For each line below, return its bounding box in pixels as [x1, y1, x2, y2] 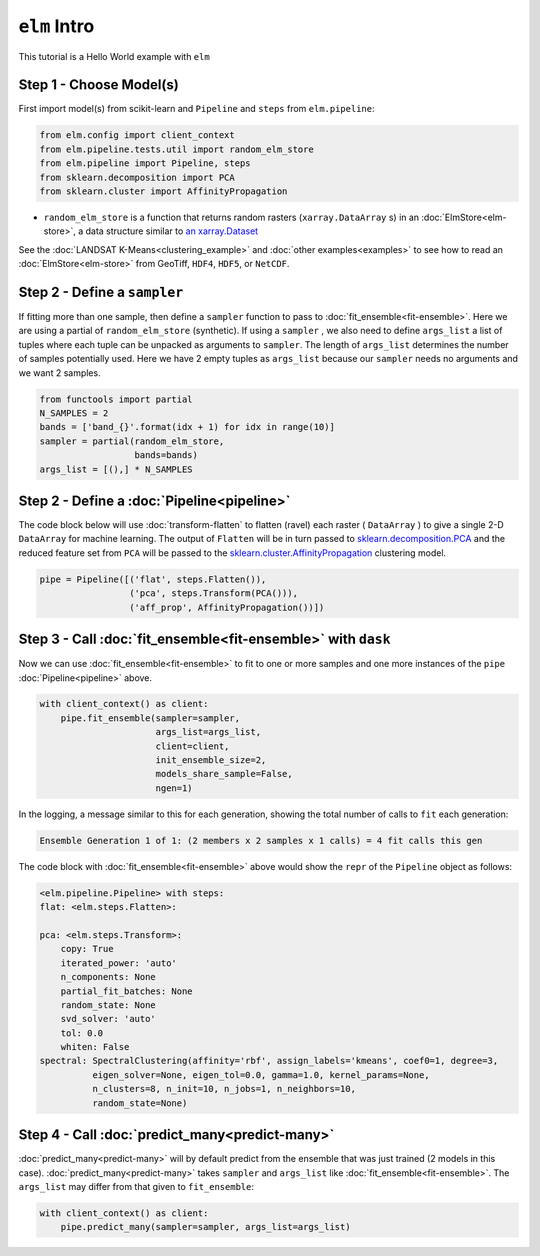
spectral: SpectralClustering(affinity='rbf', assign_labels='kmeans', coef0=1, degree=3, [39, 1055, 499, 1067]
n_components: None [60, 971, 157, 983]
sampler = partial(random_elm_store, [39, 435, 225, 447]
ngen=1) [155, 782, 194, 794]
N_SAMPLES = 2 [39, 408, 109, 419]
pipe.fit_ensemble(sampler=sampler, [60, 712, 240, 724]
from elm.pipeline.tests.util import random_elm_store [39, 143, 314, 155]
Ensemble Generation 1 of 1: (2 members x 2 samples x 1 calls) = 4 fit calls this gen [39, 835, 483, 846]
